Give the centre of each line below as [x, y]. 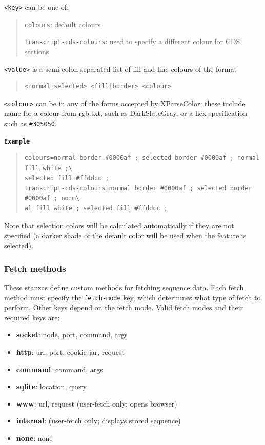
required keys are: [32, 317]
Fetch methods [35, 268]
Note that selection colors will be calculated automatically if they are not [119, 225]
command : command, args [59, 369]
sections [37, 51]
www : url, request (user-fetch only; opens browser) [97, 403]
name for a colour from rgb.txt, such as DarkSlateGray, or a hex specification [126, 113]
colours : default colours [63, 24]
